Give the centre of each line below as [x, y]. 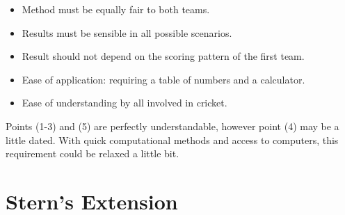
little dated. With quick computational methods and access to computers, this [172, 140]
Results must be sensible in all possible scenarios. [127, 32]
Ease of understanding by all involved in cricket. [125, 103]
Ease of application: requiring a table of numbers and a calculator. [163, 79]
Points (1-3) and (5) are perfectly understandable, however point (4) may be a [172, 126]
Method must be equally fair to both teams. [116, 9]
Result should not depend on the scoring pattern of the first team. [163, 56]
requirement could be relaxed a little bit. [93, 153]
